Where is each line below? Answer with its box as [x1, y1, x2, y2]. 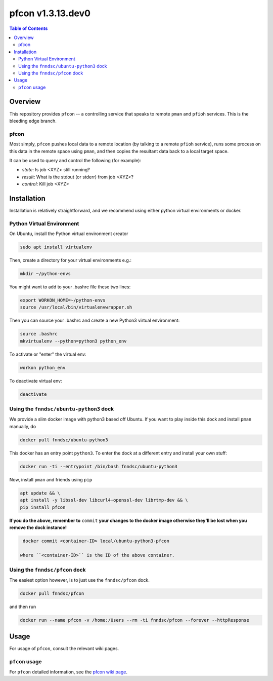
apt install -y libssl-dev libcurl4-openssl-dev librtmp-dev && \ [20, 497, 188, 503]
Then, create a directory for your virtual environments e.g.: [9, 257, 131, 263]
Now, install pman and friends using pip [9, 476, 93, 482]
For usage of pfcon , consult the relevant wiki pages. [9, 645, 119, 651]
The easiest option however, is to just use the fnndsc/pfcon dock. [9, 577, 150, 583]
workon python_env [20, 365, 66, 370]
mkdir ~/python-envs [20, 271, 71, 277]
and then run [9, 603, 36, 610]
